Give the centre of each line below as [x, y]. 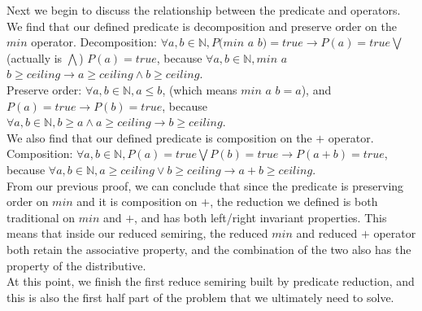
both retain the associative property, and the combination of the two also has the [209, 249]
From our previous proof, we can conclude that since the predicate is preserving [205, 185]
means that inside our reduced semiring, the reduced [137, 233]
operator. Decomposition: [94, 42]
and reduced [327, 233]
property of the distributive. [76, 265]
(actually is [35, 57]
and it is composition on [137, 201]
